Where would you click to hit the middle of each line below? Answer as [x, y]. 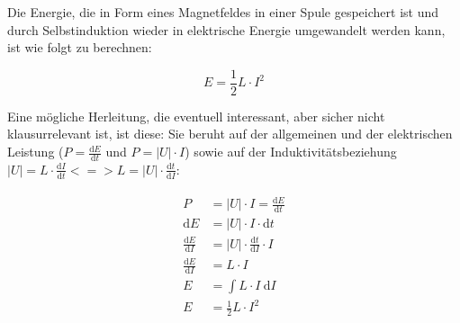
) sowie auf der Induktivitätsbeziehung [291, 152]
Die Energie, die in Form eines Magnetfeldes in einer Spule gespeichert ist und [223, 12]
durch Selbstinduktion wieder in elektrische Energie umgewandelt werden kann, [226, 29]
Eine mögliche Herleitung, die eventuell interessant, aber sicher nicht [196, 116]
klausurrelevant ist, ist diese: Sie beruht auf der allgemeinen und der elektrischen [230, 134]
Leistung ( [36, 152]
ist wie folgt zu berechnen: [80, 47]
